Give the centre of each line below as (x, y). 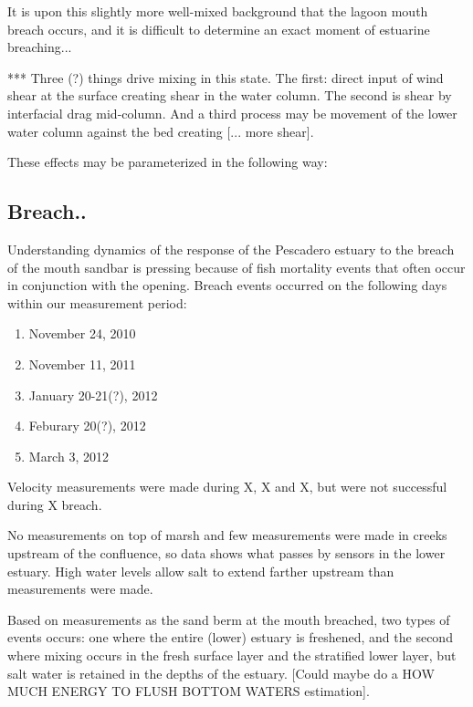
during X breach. (55, 504)
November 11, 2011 (82, 364)
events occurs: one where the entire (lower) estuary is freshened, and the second (230, 637)
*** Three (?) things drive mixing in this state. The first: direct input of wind (226, 77)
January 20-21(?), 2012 (93, 395)
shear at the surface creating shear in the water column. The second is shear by (230, 95)
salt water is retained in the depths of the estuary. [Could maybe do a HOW (221, 673)
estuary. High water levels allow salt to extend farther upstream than (201, 571)
